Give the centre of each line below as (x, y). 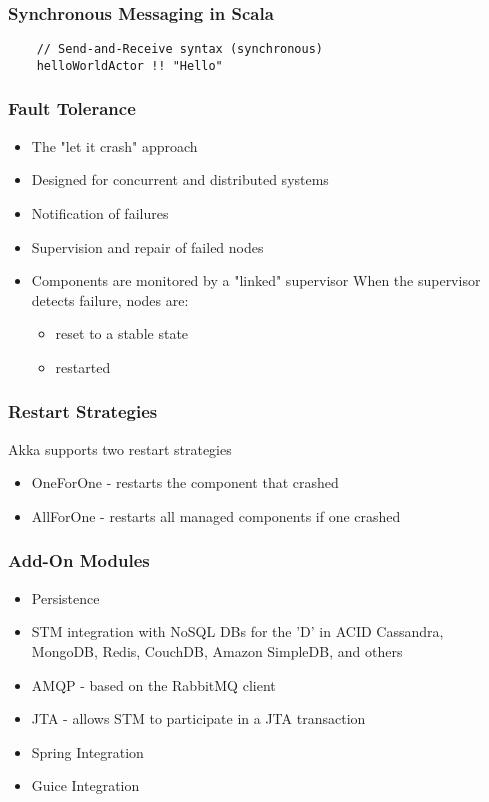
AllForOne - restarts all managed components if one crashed (216, 515)
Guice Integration (85, 785)
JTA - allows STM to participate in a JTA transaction (198, 718)
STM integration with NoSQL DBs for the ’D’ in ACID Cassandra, (237, 631)
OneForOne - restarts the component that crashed (185, 482)
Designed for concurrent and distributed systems (180, 179)
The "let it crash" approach (114, 145)
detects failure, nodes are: (110, 299)
